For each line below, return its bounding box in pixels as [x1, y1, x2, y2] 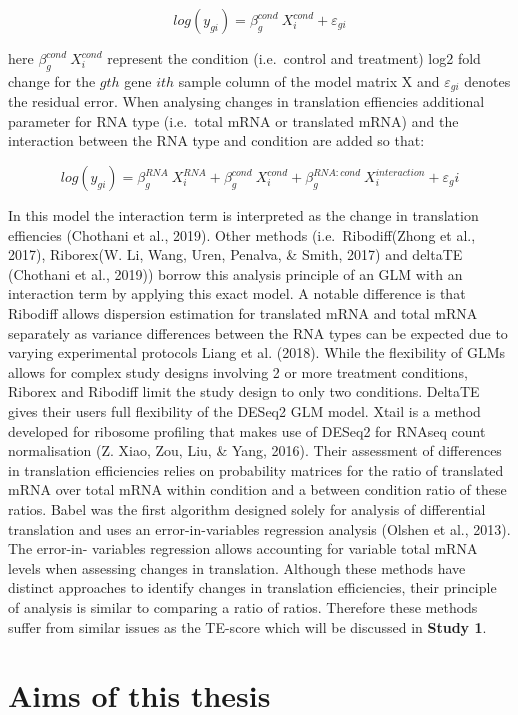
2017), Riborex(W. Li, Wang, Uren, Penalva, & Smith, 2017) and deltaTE [8, 244, 463, 265]
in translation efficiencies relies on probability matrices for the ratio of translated [8, 459, 504, 480]
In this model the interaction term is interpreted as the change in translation [8, 205, 479, 226]
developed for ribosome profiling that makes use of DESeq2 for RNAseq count [8, 420, 486, 441]
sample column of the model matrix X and [178, 70, 440, 91]
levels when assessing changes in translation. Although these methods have [8, 557, 466, 578]
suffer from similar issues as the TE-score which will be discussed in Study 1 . [8, 616, 487, 637]
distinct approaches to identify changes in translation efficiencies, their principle [8, 577, 497, 598]
